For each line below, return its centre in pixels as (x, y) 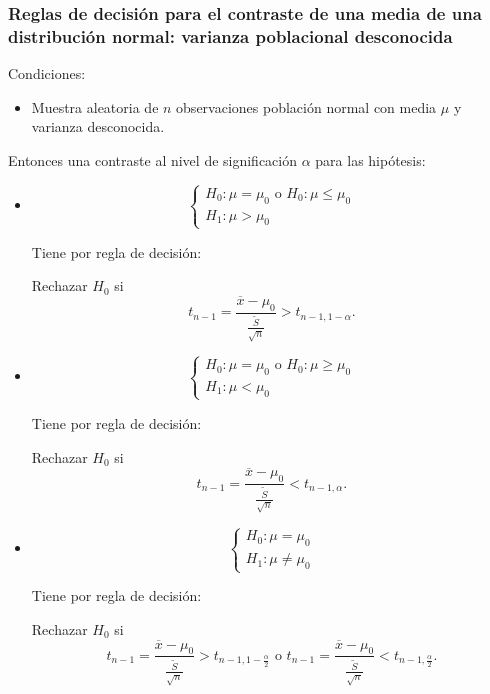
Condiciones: (47, 73)
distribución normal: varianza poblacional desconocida (230, 35)
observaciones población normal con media (306, 106)
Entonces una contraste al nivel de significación (153, 159)
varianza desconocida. (98, 126)
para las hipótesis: (370, 159)
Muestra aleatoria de (95, 106)
